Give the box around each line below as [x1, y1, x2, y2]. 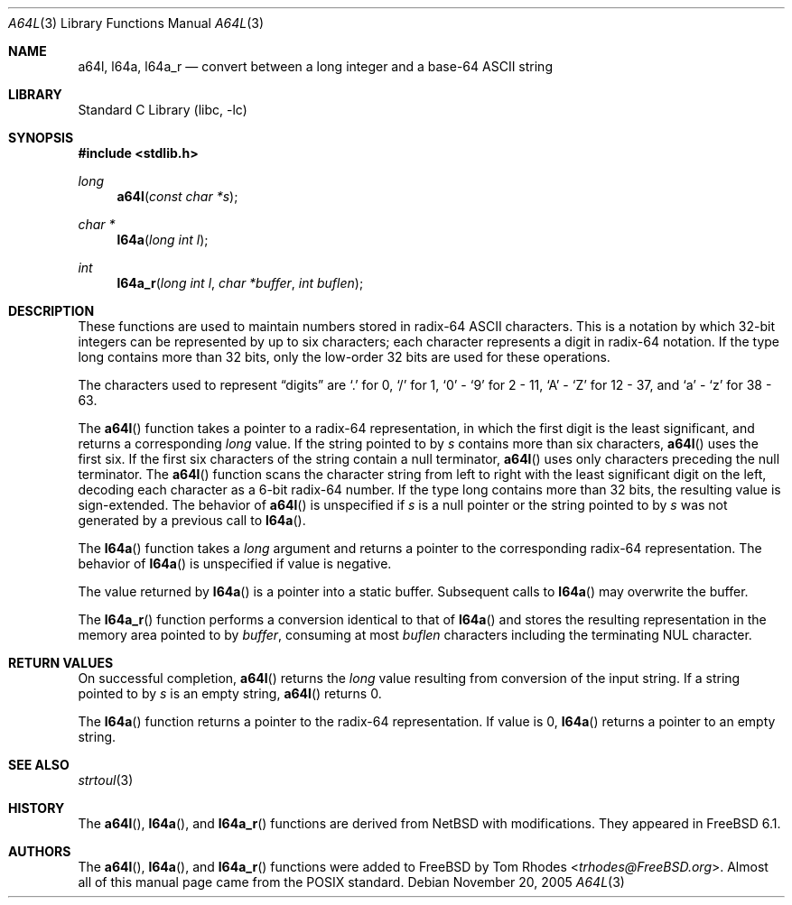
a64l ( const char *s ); [116, 189, 238, 204]
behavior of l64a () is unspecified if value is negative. [78, 556, 392, 571]
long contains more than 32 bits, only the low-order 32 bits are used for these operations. [78, 349, 610, 365]
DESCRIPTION [8, 303, 95, 319]
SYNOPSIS [8, 130, 74, 145]
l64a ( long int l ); [116, 232, 209, 247]
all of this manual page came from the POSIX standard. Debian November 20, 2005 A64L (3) [78, 874, 625, 890]
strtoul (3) [78, 772, 134, 788]
